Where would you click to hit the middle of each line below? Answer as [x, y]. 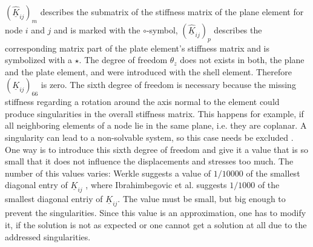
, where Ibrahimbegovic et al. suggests [156, 185]
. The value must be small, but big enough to [202, 199]
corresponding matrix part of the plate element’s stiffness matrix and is [137, 48]
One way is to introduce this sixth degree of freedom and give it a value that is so [156, 149]
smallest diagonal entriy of [54, 199]
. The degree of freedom [123, 60]
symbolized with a [38, 60]
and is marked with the [97, 29]
